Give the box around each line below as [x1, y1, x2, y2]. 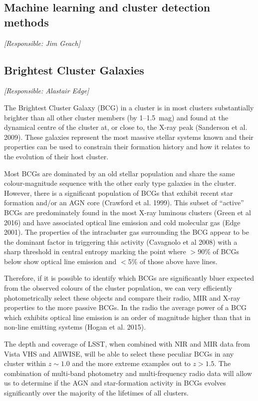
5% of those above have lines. [128, 256, 218, 266]
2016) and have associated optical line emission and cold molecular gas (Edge [4, 217, 241, 227]
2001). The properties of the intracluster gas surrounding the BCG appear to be [4, 227, 249, 237]
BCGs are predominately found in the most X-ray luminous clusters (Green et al [4, 207, 251, 217]
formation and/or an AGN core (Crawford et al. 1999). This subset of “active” [4, 197, 244, 208]
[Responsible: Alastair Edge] [4, 85, 89, 96]
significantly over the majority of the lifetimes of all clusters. [4, 388, 189, 398]
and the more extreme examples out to [72, 358, 191, 369]
